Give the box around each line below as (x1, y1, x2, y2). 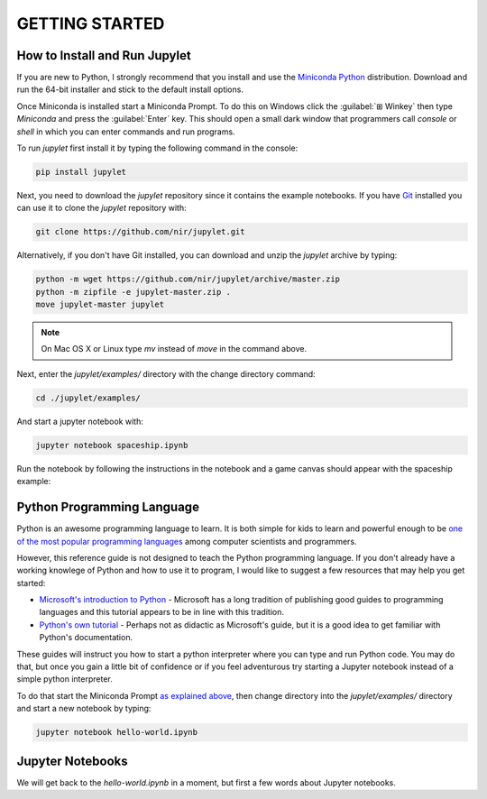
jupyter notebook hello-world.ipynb (35, 727, 198, 738)
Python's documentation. (39, 632, 133, 643)
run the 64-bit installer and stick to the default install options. (16, 84, 243, 95)
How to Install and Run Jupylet (16, 48, 191, 63)
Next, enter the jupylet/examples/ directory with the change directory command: (16, 368, 316, 379)
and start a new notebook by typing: (16, 703, 152, 714)
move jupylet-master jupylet (35, 299, 165, 310)
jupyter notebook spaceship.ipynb (35, 440, 188, 450)
